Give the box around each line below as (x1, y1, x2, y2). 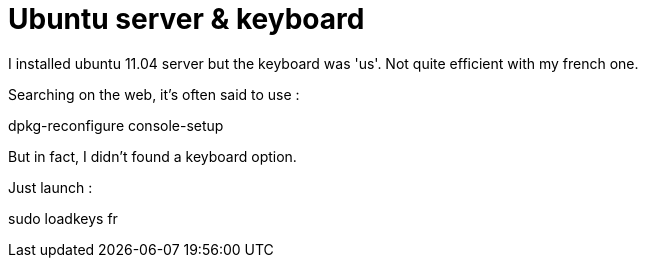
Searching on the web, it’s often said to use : (8, 85, 300, 103)
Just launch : (8, 178, 93, 196)
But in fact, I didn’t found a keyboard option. (8, 147, 297, 165)
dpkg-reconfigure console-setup (8, 116, 224, 134)
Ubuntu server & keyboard (8, 2, 365, 36)
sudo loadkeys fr (8, 209, 118, 227)
